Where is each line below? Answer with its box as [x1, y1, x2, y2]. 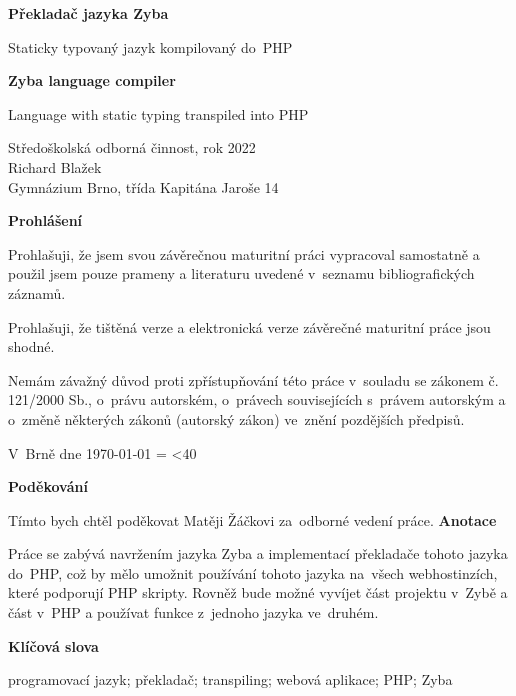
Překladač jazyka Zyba [8, 3, 169, 23]
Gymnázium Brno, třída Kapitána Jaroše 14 [8, 176, 279, 197]
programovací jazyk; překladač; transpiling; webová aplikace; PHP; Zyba [8, 669, 453, 690]
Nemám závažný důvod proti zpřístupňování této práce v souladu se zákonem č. [8, 369, 499, 390]
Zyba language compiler [8, 70, 176, 91]
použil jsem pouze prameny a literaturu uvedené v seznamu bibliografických [8, 263, 475, 284]
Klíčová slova [8, 635, 99, 656]
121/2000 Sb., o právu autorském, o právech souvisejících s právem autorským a [8, 389, 506, 410]
